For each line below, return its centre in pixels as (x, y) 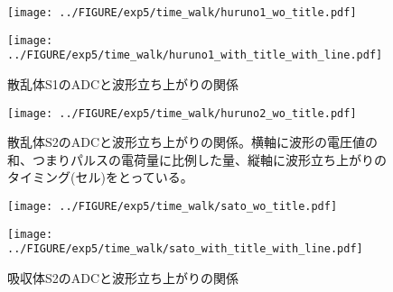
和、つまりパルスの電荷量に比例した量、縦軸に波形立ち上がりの (197, 159)
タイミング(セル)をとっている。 (100, 177)
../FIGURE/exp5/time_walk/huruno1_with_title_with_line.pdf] (195, 55)
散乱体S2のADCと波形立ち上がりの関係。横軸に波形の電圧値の (193, 142)
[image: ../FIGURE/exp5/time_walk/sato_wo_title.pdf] (173, 206)
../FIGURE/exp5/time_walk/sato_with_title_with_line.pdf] (185, 249)
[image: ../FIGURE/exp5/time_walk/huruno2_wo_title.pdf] (182, 113)
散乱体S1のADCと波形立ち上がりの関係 (123, 83)
